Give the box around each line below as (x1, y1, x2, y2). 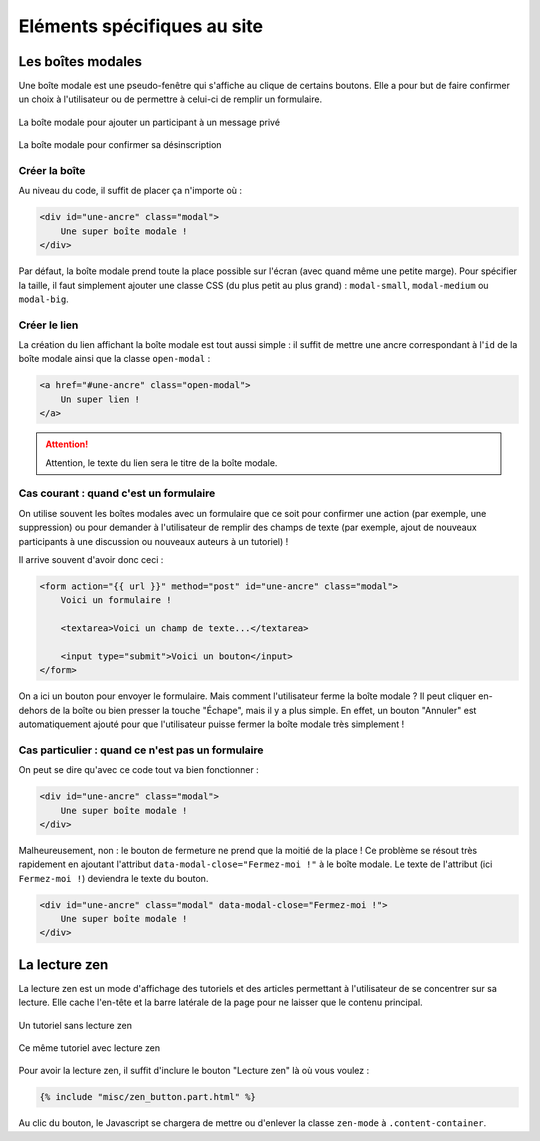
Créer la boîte (18, 164, 86, 177)
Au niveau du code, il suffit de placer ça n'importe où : (18, 185, 243, 197)
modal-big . (18, 293, 69, 305)
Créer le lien (18, 318, 79, 332)
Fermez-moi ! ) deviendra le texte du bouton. (18, 872, 209, 884)
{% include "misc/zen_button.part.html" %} (39, 1091, 257, 1103)
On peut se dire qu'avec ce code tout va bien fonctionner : (18, 764, 259, 776)
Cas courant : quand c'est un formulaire (18, 486, 216, 500)
